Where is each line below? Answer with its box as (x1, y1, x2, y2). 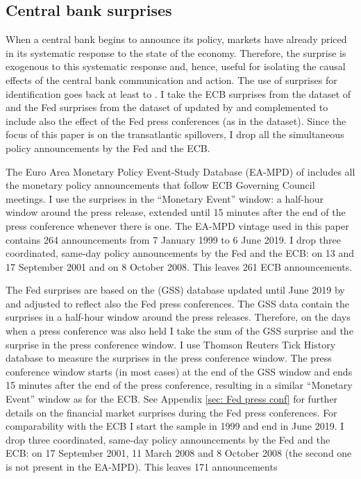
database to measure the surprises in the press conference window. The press (6, 351, 332, 365)
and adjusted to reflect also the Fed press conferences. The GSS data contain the (6, 296, 350, 310)
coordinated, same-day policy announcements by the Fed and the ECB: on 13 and (6, 246, 355, 260)
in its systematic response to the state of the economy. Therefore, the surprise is (6, 45, 346, 60)
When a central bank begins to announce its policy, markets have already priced (6, 32, 347, 47)
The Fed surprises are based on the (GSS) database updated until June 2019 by (6, 283, 345, 297)
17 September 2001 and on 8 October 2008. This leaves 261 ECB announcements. (6, 259, 353, 274)
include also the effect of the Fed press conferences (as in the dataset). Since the (6, 113, 346, 128)
